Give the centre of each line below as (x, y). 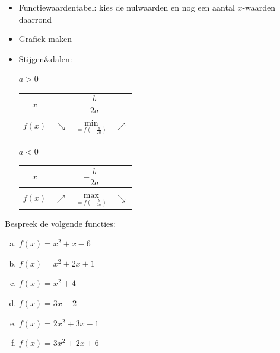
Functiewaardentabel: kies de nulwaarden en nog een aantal (127, 7)
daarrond (35, 19)
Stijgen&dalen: (45, 58)
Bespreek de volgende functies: (60, 223)
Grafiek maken (45, 39)
